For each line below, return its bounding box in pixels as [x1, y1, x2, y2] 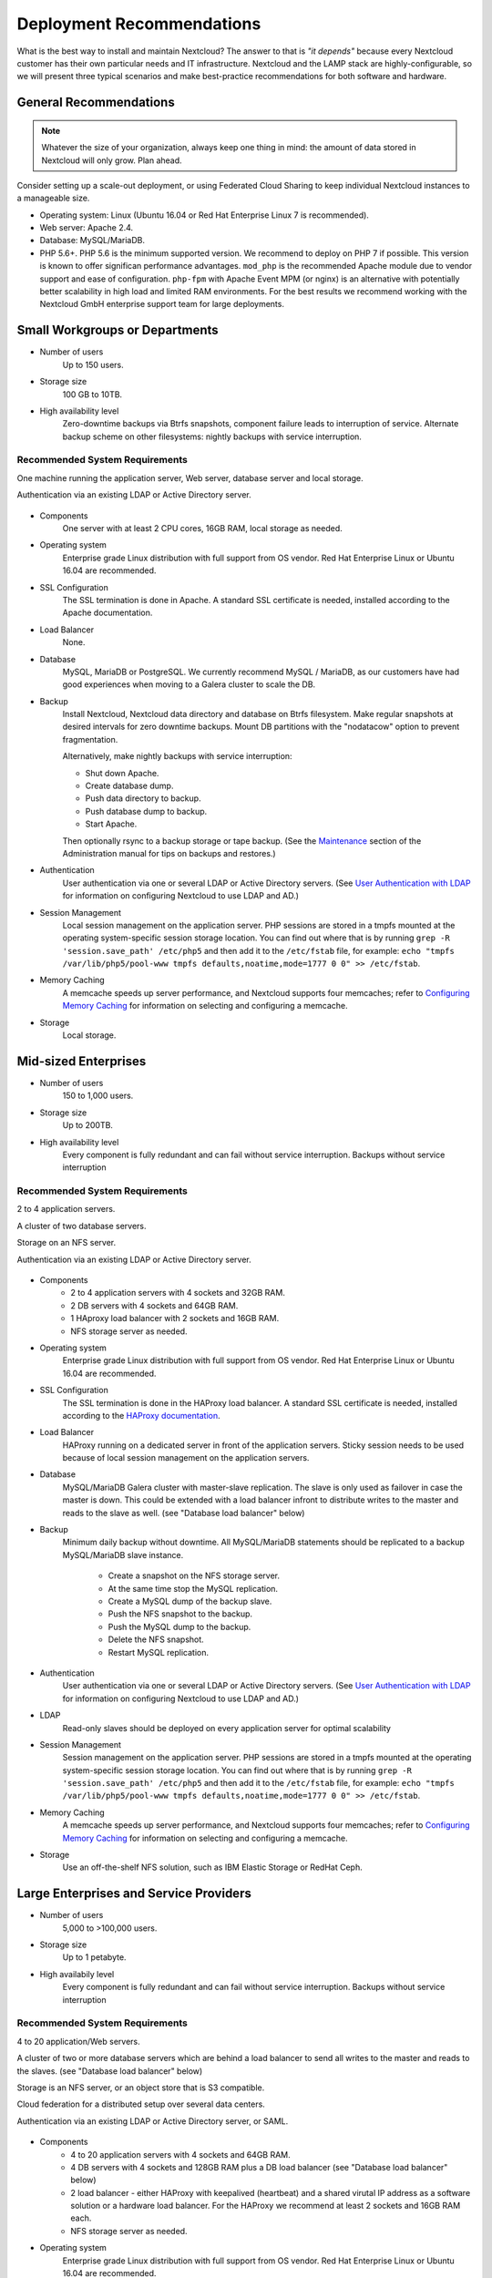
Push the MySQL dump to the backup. [108, 1621, 251, 1632]
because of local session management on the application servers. [62, 1452, 310, 1463]
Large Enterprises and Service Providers [16, 1886, 252, 1902]
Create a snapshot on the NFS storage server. [108, 1570, 281, 1581]
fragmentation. [62, 734, 118, 744]
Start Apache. [85, 818, 138, 829]
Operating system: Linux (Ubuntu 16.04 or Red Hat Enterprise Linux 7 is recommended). [39, 210, 369, 221]
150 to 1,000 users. [62, 1090, 134, 1102]
